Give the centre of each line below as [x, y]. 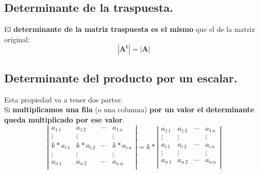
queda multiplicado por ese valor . [64, 119]
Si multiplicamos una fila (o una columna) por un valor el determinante [129, 109]
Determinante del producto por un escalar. [121, 77]
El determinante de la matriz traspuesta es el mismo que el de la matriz [129, 29]
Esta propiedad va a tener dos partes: [63, 99]
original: [17, 39]
